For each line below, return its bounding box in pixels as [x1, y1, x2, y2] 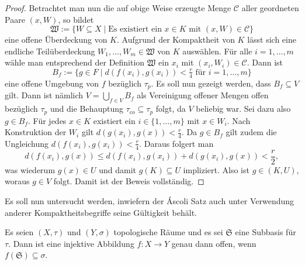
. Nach [227, 114, 251, 126]
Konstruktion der [5, 126, 67, 138]
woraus [5, 175, 30, 187]
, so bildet [58, 13, 94, 25]
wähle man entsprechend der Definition [5, 56, 145, 68]
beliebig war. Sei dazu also [196, 102, 291, 115]
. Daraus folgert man [139, 137, 214, 149]
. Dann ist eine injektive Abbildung [8, 237, 134, 249]
